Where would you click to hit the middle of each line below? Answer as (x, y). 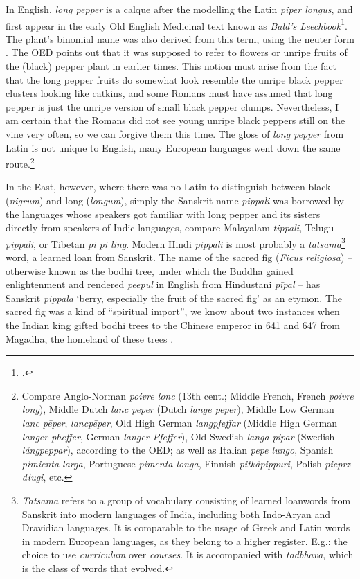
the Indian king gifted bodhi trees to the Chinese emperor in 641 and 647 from (173, 325)
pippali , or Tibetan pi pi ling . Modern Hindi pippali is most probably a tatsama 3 (175, 242)
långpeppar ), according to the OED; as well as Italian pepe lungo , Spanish (178, 450)
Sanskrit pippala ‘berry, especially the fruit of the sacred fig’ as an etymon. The (174, 297)
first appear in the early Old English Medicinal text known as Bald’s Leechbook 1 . (177, 24)
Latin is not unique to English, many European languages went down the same (173, 147)
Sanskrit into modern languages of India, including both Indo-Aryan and (176, 514)
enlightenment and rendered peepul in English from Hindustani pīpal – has (163, 284)
